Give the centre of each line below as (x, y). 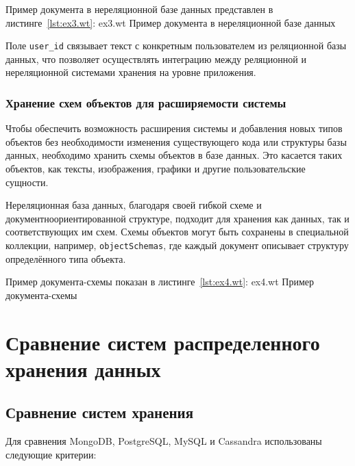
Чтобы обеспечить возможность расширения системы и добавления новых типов (174, 128)
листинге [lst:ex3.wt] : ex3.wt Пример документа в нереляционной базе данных (171, 22)
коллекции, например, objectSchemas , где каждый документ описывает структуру (177, 245)
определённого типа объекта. (66, 258)
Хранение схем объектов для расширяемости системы (146, 102)
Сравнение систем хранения (100, 412)
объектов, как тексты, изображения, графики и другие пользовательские (156, 169)
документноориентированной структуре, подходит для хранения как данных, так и (177, 218)
